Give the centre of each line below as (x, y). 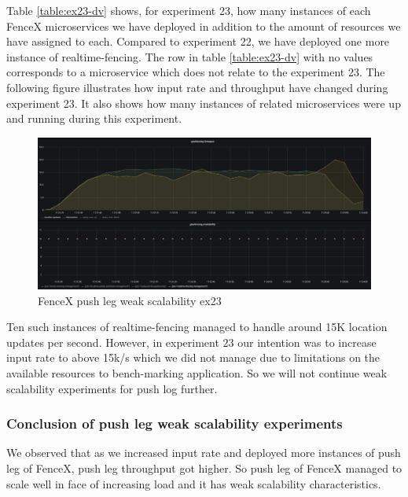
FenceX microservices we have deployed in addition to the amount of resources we (204, 26)
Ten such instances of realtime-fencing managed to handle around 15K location (197, 327)
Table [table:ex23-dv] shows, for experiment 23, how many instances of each (189, 10)
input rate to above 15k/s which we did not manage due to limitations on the (193, 357)
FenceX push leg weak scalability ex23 (130, 300)
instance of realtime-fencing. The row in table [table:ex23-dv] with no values (190, 56)
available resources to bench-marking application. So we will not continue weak (197, 373)
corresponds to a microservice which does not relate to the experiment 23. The (196, 72)
